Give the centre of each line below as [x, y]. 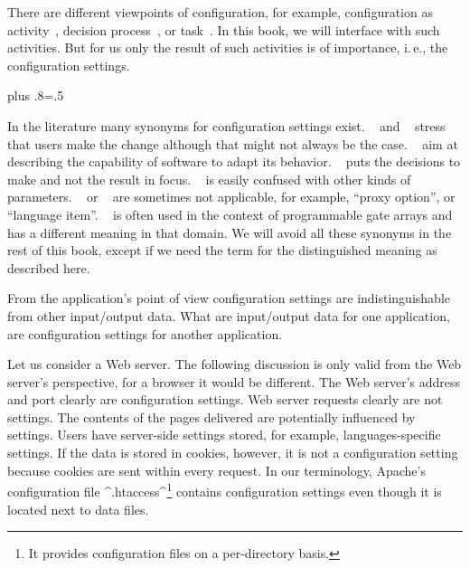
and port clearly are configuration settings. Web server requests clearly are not [225, 399]
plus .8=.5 [36, 95]
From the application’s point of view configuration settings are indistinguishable [229, 298]
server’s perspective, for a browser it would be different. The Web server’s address [234, 381]
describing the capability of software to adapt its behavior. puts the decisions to [234, 161]
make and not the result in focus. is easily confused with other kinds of [209, 179]
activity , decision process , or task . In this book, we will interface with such [224, 29]
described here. [49, 267]
